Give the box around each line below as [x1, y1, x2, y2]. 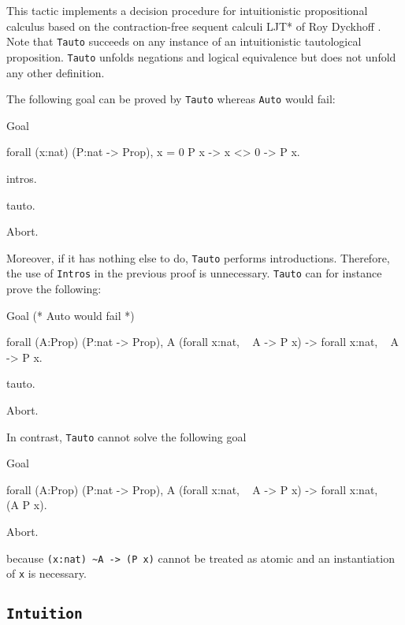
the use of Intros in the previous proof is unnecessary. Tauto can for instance [6, 265, 382, 281]
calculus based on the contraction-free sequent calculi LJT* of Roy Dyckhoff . [6, 17, 381, 34]
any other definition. [6, 64, 105, 80]
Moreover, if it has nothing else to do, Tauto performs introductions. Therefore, [6, 249, 390, 266]
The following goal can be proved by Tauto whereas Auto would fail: [6, 91, 336, 107]
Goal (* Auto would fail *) [6, 307, 135, 323]
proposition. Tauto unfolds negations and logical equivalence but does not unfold [6, 48, 396, 65]
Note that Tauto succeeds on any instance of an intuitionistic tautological [6, 33, 362, 50]
